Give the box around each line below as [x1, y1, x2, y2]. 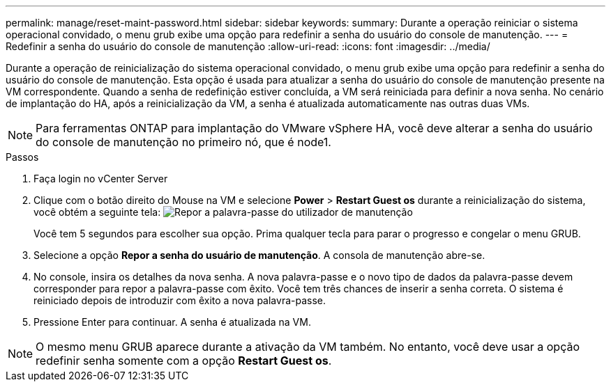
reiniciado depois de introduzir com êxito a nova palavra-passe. [33, 294, 326, 306]
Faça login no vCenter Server [33, 173, 168, 184]
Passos [6, 151, 39, 163]
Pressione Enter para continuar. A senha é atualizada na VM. [33, 316, 311, 328]
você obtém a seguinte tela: [33, 206, 161, 218]
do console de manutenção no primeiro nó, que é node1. [36, 135, 331, 149]
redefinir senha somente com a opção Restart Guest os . [36, 354, 332, 368]
